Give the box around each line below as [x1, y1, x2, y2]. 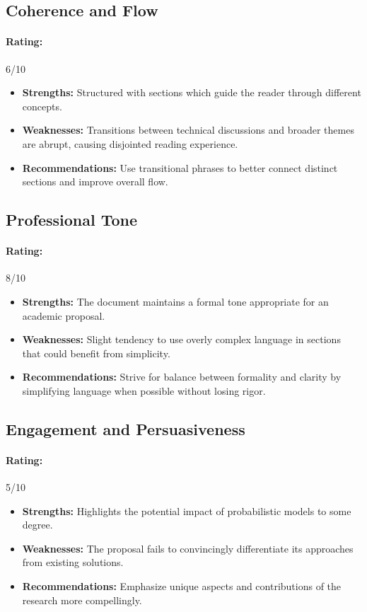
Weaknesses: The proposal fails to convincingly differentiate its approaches [22, 541, 354, 555]
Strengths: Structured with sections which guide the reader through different [22, 85, 361, 100]
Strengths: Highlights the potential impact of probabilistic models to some [22, 503, 351, 518]
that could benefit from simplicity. [22, 345, 170, 360]
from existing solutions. [22, 555, 124, 570]
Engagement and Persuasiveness [6, 417, 245, 439]
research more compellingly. [22, 592, 142, 607]
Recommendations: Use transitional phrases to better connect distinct [22, 160, 338, 175]
